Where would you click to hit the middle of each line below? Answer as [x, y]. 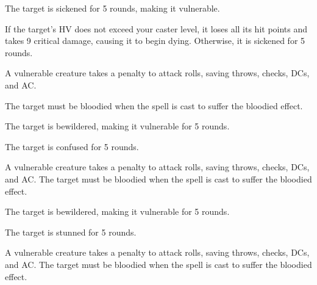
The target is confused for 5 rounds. [72, 146]
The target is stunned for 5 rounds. [71, 232]
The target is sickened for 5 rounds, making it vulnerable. [112, 8]
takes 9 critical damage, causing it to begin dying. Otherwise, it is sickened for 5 [155, 41]
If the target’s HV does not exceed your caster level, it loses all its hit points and [156, 28]
